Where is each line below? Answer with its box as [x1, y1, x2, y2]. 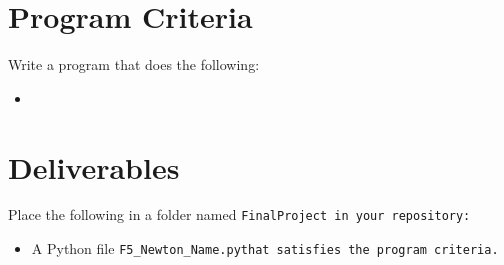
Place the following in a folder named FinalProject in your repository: [8, 204, 471, 225]
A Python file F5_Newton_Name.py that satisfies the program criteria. [31, 238, 499, 259]
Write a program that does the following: [8, 54, 260, 75]
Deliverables [8, 146, 180, 187]
